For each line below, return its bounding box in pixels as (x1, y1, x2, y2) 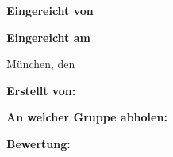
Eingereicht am (6, 29, 90, 45)
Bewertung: (6, 135, 71, 151)
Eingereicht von (6, 2, 94, 18)
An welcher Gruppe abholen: (6, 109, 167, 125)
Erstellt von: (6, 82, 76, 98)
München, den (6, 56, 75, 72)
